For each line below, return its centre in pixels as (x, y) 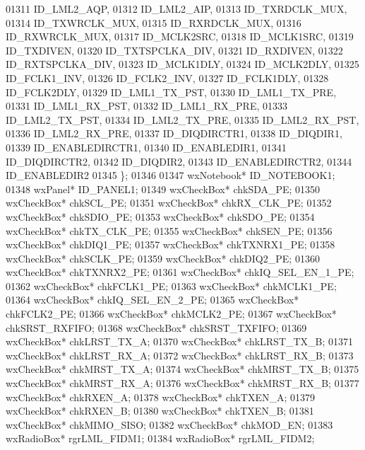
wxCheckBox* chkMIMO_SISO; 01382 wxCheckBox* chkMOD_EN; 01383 (169, 424)
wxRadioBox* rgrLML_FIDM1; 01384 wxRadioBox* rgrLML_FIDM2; (160, 438)
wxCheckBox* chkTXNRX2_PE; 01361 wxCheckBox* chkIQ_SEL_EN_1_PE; (180, 272)
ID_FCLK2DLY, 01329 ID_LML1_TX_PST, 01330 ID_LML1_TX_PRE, (171, 92)
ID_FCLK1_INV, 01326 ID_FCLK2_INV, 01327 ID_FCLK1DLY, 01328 (167, 77)
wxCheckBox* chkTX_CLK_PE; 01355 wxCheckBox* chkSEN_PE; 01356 (169, 230)
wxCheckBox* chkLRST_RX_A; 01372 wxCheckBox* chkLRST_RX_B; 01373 (180, 355)
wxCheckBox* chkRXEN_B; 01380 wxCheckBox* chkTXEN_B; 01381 (160, 411)
